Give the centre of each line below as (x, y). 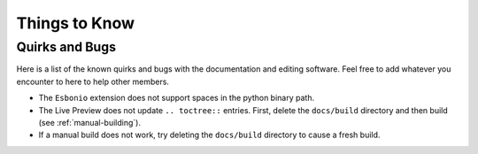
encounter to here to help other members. (93, 81)
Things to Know (76, 23)
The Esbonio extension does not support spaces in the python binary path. (176, 98)
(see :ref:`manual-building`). (90, 122)
